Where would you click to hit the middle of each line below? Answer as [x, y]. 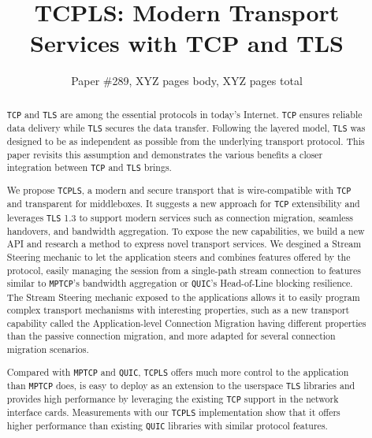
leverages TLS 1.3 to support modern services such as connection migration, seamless [180, 217]
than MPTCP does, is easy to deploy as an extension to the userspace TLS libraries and [181, 385]
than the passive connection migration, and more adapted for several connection [171, 336]
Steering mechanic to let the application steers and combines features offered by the [179, 257]
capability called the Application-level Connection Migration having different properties [186, 323]
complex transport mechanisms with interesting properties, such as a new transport [178, 310]
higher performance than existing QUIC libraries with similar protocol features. [167, 426]
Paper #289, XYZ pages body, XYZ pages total [187, 81]
